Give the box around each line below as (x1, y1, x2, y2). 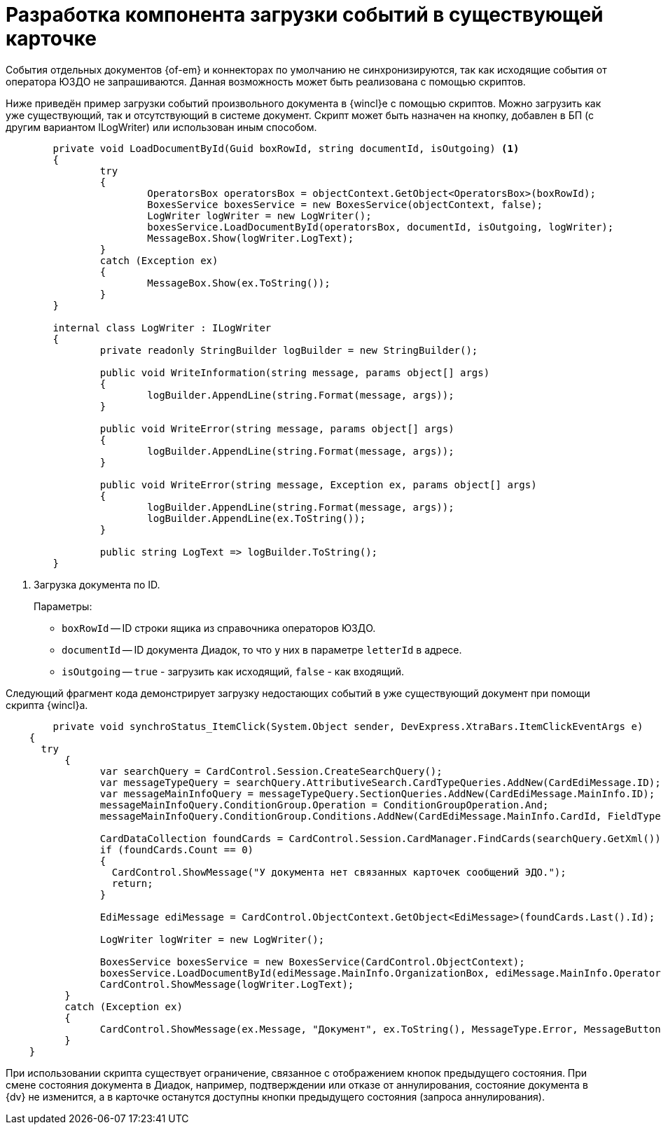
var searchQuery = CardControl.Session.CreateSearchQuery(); (99, 765, 443, 777)
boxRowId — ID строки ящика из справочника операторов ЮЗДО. (62, 621, 376, 634)
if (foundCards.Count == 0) (99, 843, 254, 855)
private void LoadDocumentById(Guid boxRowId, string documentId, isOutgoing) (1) (53, 142, 520, 154)
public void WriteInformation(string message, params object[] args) (99, 366, 490, 378)
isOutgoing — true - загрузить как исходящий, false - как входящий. (62, 665, 405, 677)
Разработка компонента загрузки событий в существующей (6, 3, 604, 27)
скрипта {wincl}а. (6, 698, 88, 711)
